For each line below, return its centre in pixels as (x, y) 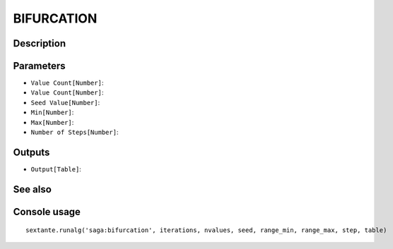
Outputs (31, 152)
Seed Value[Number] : (65, 102)
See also (33, 189)
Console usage (47, 212)
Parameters (39, 66)
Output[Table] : (56, 169)
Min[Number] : (52, 112)
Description (40, 43)
